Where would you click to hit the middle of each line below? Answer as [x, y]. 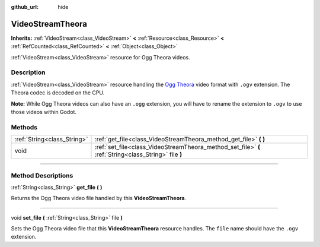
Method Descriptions [42, 175]
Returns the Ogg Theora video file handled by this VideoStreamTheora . [99, 198]
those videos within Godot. [44, 112]
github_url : [25, 7]
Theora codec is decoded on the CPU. [58, 93]
